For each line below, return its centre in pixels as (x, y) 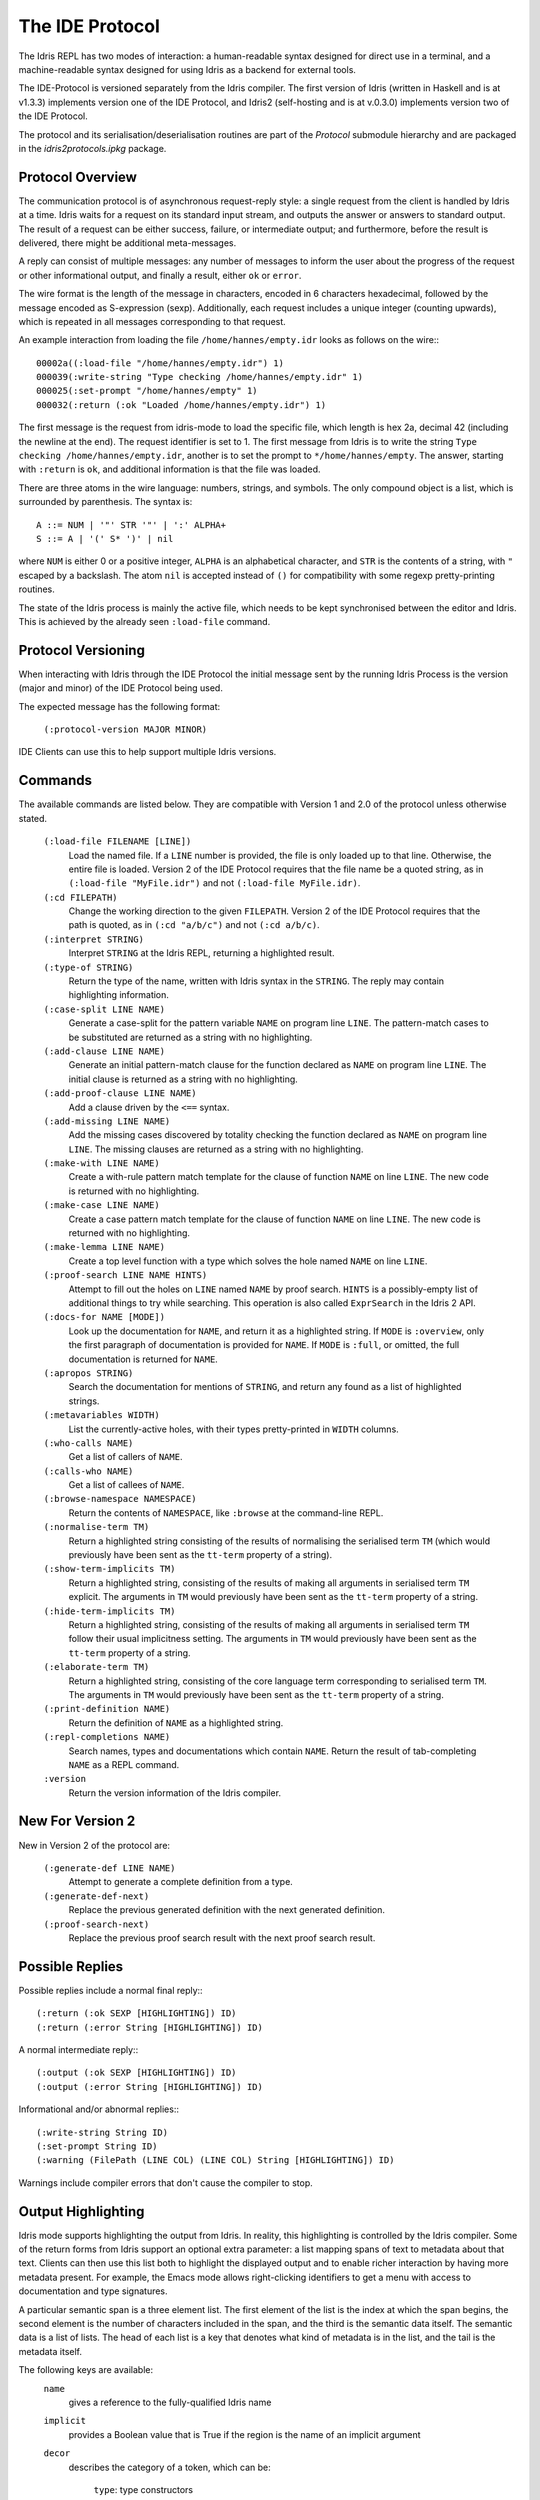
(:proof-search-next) (96, 1924)
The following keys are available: (86, 2370)
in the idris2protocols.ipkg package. (92, 148)
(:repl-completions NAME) (107, 1737)
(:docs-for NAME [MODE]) (104, 1317)
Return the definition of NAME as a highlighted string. (176, 1722)
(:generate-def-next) (96, 1896)
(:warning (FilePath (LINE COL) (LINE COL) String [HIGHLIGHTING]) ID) (215, 2160)
